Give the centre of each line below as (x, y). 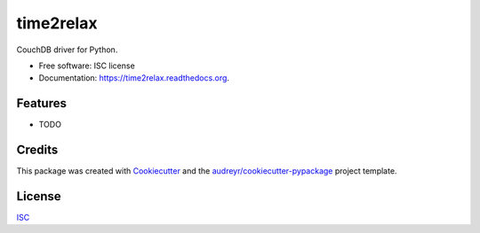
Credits (37, 150)
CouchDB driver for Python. (67, 50)
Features (41, 103)
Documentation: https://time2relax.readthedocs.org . (134, 78)
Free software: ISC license (87, 66)
